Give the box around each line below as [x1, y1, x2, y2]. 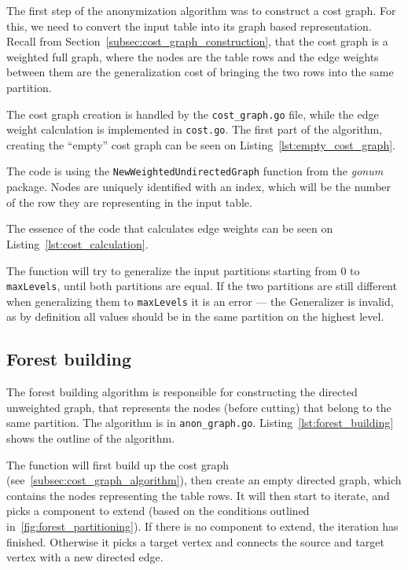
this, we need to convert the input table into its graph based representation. [6, 17, 372, 34]
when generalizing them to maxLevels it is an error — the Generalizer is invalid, [6, 292, 394, 309]
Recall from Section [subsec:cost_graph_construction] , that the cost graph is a [6, 33, 388, 50]
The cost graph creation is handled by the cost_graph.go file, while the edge [6, 105, 379, 122]
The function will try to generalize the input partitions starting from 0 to [6, 262, 360, 278]
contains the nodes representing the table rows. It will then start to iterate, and [6, 487, 390, 503]
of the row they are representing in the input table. [6, 193, 252, 210]
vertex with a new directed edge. [6, 549, 164, 565]
